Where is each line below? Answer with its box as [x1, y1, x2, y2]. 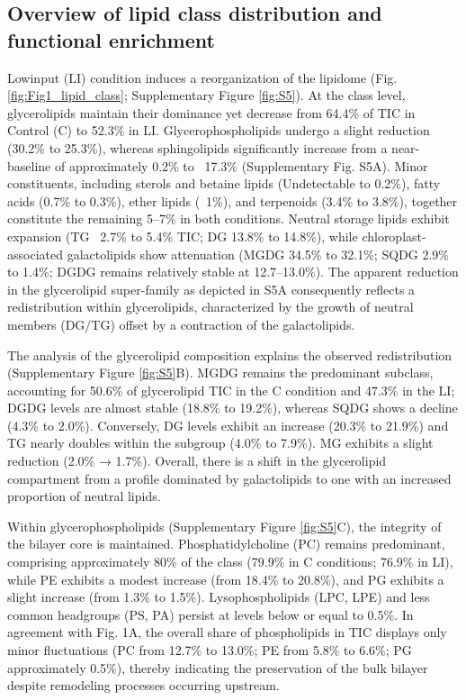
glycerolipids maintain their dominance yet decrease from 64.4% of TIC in [7, 103, 416, 122]
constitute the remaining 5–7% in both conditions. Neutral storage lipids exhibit [7, 209, 450, 228]
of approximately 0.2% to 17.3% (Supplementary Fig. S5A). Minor [54, 156, 428, 175]
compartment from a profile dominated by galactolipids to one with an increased [7, 468, 452, 487]
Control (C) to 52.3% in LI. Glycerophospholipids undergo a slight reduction [7, 121, 430, 140]
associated [7, 244, 63, 263]
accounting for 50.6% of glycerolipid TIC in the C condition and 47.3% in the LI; [7, 380, 455, 399]
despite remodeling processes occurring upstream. [7, 676, 280, 695]
